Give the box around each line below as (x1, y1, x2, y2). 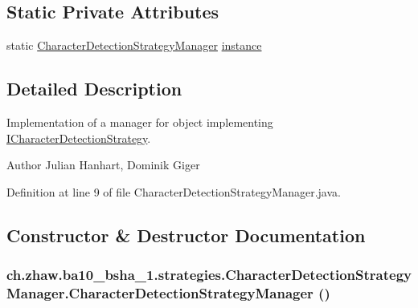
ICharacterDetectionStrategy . (6, 129, 151, 146)
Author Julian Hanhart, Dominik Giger (6, 156, 200, 173)
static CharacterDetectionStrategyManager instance (6, 37, 262, 54)
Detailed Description (6, 76, 182, 101)
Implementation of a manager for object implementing (6, 114, 273, 130)
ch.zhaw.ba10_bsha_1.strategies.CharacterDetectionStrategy (6, 265, 412, 285)
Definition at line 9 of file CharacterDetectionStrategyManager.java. (6, 183, 341, 200)
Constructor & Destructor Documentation (6, 222, 366, 247)
